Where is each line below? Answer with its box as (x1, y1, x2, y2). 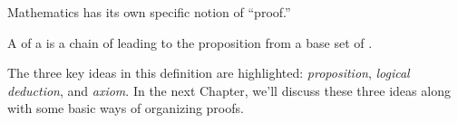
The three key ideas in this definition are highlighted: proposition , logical (7, 63, 410, 82)
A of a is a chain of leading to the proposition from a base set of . (7, 33, 373, 52)
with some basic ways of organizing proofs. (7, 99, 244, 118)
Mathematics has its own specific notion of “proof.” (7, 3, 291, 21)
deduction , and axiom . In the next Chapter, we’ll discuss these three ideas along (7, 80, 451, 99)
